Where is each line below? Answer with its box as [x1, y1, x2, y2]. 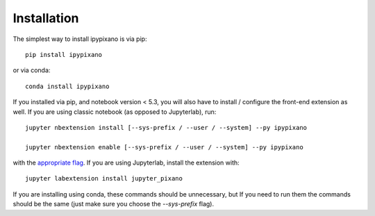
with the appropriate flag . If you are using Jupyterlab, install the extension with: [12, 158, 240, 167]
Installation [12, 10, 79, 26]
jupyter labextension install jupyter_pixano [25, 174, 183, 183]
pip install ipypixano [25, 51, 103, 58]
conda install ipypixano [25, 82, 110, 90]
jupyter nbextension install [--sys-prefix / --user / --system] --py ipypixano [25, 124, 308, 131]
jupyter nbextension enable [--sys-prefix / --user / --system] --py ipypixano [25, 143, 303, 151]
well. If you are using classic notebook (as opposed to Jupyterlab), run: [12, 108, 217, 116]
